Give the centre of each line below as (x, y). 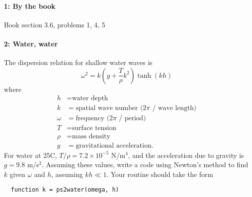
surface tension (94, 128)
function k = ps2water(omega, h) (65, 190)
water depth (90, 98)
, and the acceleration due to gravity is (186, 155)
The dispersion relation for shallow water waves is (78, 62)
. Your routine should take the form (160, 174)
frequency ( (93, 119)
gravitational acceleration (114, 145)
